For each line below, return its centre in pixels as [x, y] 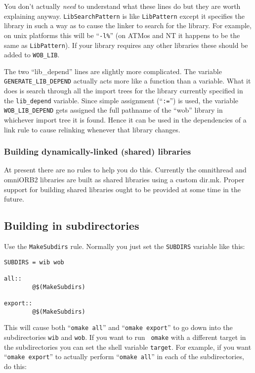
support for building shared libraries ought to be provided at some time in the [122, 189]
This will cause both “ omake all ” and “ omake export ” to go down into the [118, 327]
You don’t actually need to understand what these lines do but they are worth [122, 6]
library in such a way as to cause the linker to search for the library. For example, [128, 25]
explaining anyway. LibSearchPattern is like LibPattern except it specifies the [124, 16]
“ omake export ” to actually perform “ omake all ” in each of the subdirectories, [124, 356]
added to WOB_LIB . [32, 55]
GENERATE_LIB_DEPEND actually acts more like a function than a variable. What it [127, 81]
